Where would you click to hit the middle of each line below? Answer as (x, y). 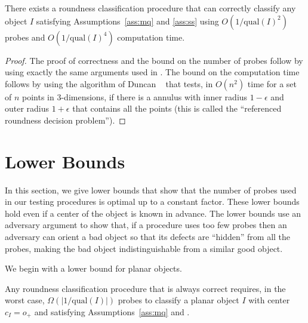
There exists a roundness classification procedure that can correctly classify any (150, 8)
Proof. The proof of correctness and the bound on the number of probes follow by (154, 60)
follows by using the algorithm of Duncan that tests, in (109, 83)
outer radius (27, 108)
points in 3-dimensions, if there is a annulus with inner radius (135, 96)
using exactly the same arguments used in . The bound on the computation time (152, 72)
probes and (25, 37)
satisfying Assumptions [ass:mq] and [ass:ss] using (127, 21)
